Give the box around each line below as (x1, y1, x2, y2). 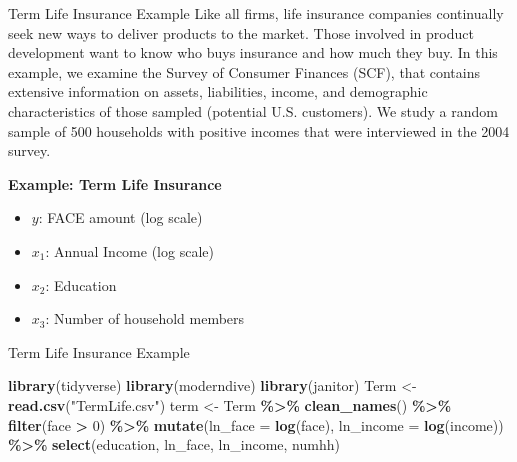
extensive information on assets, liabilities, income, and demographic (8, 81, 428, 102)
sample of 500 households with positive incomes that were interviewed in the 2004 (8, 120, 510, 141)
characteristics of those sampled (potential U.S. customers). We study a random (8, 100, 498, 121)
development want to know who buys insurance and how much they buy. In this (8, 42, 498, 63)
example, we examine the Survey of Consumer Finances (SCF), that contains (8, 61, 481, 82)
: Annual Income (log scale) (45, 240, 214, 261)
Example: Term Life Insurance (8, 173, 222, 194)
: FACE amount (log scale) (38, 207, 203, 228)
